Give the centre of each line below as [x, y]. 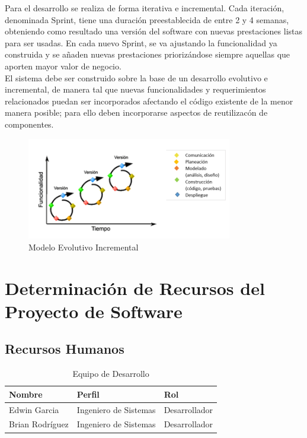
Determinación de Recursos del [135, 288]
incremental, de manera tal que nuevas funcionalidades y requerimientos [135, 89]
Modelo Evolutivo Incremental [84, 247]
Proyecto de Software [94, 311]
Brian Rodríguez [39, 424]
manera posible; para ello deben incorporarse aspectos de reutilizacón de [136, 112]
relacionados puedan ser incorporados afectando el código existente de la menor [149, 101]
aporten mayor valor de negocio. [63, 66]
